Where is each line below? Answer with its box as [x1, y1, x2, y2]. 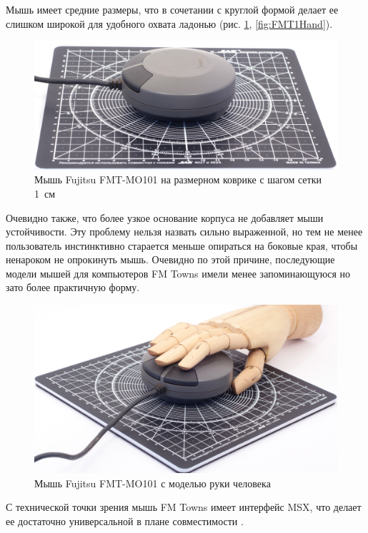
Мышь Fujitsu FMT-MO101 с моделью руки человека [34, 475, 271, 490]
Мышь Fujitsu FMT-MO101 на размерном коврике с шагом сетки [34, 172, 322, 187]
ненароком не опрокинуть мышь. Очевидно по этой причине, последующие [6, 252, 335, 267]
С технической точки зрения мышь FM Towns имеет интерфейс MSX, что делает [6, 499, 362, 514]
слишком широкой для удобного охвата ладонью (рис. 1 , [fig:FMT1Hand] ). [6, 16, 333, 31]
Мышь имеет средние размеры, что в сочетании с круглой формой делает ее [6, 2, 339, 16]
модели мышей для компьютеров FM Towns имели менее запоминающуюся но [6, 265, 350, 280]
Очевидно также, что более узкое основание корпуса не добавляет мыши [6, 210, 324, 225]
